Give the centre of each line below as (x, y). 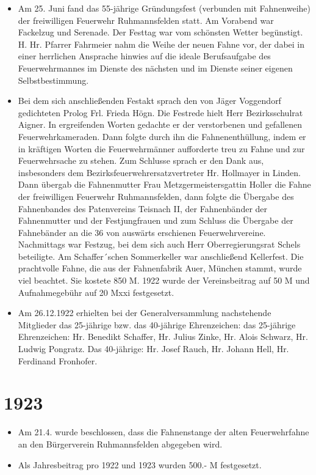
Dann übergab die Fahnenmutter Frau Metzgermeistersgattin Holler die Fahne (164, 184)
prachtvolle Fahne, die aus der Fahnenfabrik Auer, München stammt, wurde (160, 268)
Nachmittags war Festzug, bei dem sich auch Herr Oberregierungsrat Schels (159, 244)
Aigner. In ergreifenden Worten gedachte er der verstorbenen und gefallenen (160, 124)
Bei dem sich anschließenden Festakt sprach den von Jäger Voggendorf (149, 101)
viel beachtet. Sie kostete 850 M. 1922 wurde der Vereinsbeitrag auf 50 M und (164, 280)
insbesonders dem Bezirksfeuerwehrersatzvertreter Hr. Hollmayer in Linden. (159, 172)
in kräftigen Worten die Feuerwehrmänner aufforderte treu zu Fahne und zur (161, 148)
